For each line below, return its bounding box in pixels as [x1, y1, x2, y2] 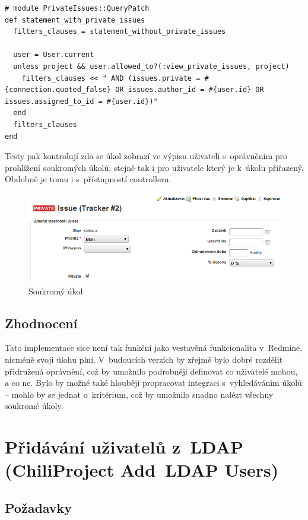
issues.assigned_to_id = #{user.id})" [5, 97, 158, 106]
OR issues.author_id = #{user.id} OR [115, 85, 264, 94]
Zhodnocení [5, 313, 78, 332]
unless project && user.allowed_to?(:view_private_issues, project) [13, 62, 290, 71]
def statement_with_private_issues [5, 15, 145, 24]
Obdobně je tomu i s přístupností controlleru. [5, 173, 172, 185]
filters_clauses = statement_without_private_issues [13, 27, 226, 36]
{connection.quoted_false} [5, 85, 111, 94]
